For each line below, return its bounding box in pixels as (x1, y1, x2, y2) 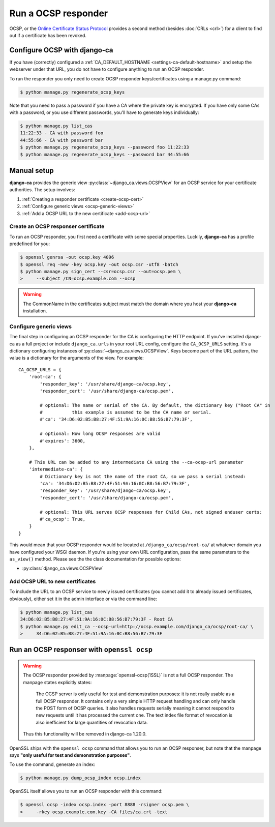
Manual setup (9, 166, 54, 175)
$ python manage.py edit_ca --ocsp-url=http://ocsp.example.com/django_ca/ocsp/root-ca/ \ (20, 624, 254, 629)
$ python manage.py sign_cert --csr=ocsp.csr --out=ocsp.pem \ (20, 269, 181, 274)
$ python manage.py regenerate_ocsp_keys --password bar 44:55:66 (20, 152, 189, 157)
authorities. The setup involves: (9, 187, 76, 193)
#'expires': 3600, (40, 438, 86, 444)
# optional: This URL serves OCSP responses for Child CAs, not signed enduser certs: (40, 509, 263, 515)
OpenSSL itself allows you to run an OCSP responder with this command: (9, 788, 163, 794)
